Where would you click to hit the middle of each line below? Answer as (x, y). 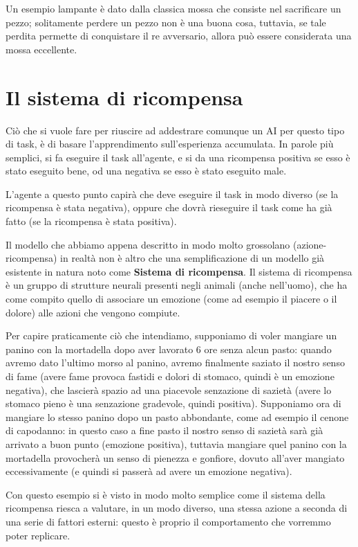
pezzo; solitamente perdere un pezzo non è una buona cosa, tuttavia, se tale (166, 22)
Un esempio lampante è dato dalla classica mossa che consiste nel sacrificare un (173, 8)
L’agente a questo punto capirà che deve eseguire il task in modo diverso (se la (172, 194)
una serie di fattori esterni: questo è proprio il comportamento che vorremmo (168, 521)
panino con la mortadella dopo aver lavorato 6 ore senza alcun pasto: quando (169, 349)
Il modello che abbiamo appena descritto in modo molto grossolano (148, 244)
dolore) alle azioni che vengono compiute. (93, 312)
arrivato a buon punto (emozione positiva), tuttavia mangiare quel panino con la (176, 443)
